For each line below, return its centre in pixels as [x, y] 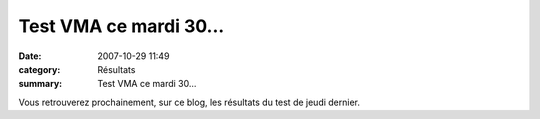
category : [39, 69]
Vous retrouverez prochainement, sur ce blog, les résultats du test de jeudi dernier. [189, 102]
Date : [30, 56]
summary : [40, 84]
